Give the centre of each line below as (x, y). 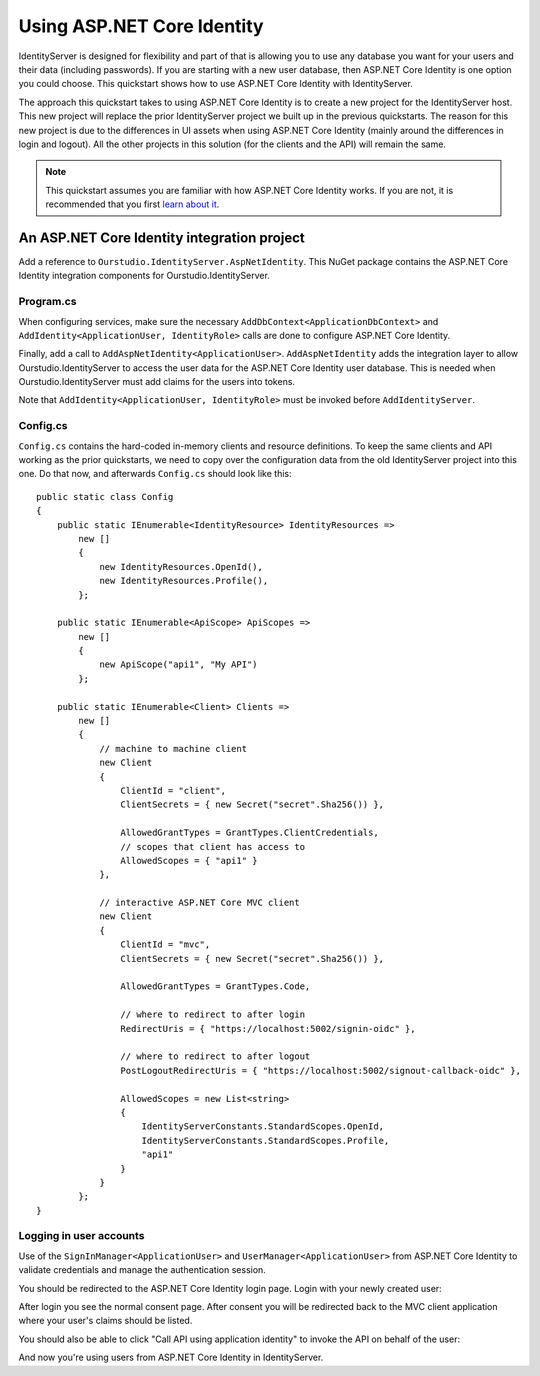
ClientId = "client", (173, 790)
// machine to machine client (173, 748)
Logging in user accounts (81, 1236)
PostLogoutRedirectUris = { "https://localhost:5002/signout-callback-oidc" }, (321, 1070)
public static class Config (105, 496)
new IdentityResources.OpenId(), (181, 566)
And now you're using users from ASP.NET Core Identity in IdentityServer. (171, 1357)
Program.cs (47, 302)
